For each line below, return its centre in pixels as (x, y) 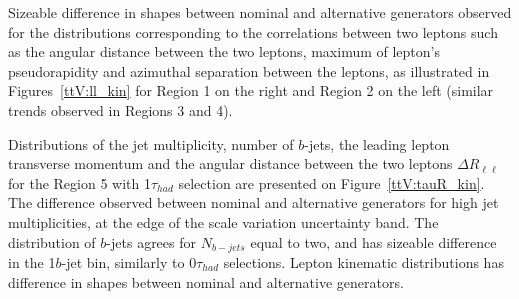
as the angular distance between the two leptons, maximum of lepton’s (224, 51)
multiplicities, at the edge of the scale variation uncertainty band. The (223, 221)
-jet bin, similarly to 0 (129, 261)
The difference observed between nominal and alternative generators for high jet (253, 202)
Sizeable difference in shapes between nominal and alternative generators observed (260, 12)
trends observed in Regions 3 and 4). (120, 109)
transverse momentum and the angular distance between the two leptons (230, 163)
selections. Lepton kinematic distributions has (363, 261)
